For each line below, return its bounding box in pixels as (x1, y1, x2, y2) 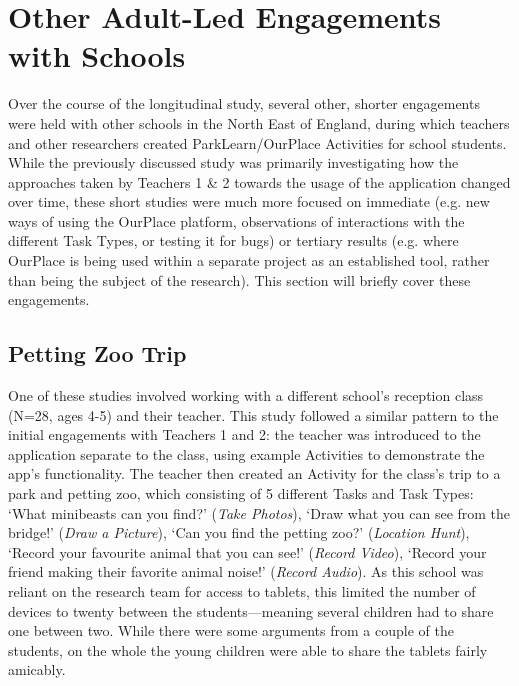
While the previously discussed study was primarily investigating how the (8, 152, 459, 173)
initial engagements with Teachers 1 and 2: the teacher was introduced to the (8, 424, 481, 445)
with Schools (8, 35, 186, 76)
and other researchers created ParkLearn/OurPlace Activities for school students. (8, 132, 507, 153)
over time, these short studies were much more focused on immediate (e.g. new (8, 191, 490, 212)
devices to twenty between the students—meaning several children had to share (8, 600, 494, 621)
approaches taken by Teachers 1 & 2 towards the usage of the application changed (8, 171, 511, 192)
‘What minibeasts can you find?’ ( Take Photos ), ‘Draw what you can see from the (8, 502, 511, 523)
